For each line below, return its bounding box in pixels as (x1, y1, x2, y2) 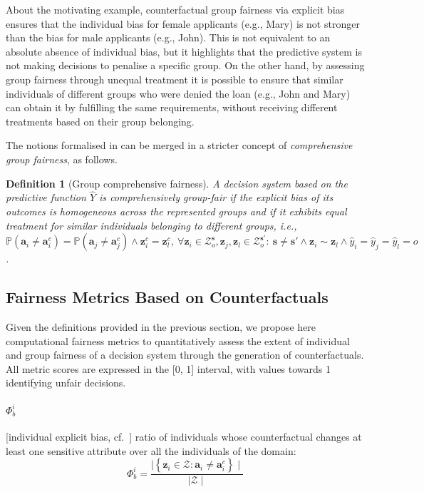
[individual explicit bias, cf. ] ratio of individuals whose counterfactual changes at (6, 429, 362, 444)
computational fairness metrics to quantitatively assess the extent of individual (6, 333, 350, 348)
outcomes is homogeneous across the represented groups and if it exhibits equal (6, 203, 347, 218)
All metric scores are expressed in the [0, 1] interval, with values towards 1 (6, 361, 331, 376)
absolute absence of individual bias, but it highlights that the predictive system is (6, 43, 362, 58)
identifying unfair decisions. (6, 375, 126, 390)
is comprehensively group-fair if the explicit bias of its (99, 190, 333, 205)
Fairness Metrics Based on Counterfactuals (6, 286, 329, 308)
